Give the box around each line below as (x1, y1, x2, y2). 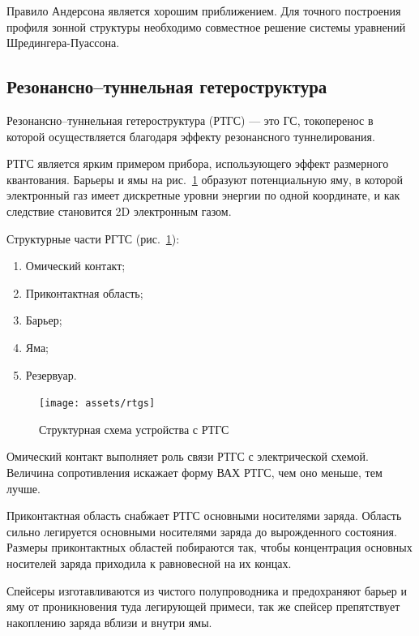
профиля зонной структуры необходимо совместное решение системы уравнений (6, 18, 406, 35)
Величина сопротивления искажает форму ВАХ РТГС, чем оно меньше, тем (6, 463, 383, 480)
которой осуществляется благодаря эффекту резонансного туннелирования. (6, 127, 375, 144)
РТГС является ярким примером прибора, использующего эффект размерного (6, 155, 389, 172)
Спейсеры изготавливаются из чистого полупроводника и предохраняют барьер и (6, 582, 407, 599)
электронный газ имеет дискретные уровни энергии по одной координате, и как (6, 187, 400, 204)
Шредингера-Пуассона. (6, 34, 120, 51)
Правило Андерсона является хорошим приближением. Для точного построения (6, 2, 401, 19)
